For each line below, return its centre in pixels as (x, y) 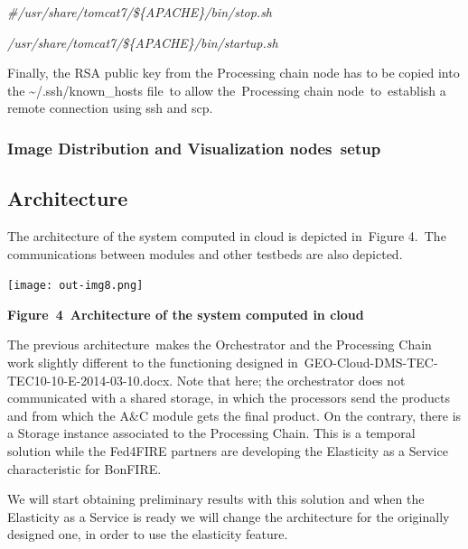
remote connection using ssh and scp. (110, 108)
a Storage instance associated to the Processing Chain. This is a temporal (211, 433)
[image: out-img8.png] (75, 286)
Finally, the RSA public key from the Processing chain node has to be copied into (234, 73)
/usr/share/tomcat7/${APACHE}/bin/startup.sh (143, 42)
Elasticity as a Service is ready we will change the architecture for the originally (229, 516)
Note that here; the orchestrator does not (291, 380)
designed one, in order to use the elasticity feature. (148, 534)
